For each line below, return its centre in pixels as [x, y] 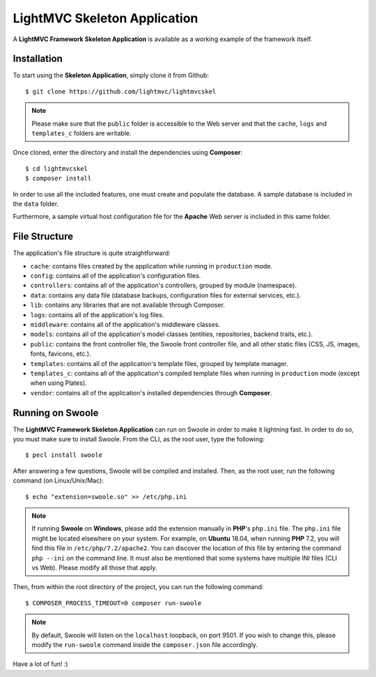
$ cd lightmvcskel [57, 168]
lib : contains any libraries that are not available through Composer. [128, 305]
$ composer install [58, 178]
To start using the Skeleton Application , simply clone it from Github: [111, 75]
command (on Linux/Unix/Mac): [58, 480]
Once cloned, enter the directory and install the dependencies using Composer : [128, 153]
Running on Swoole [56, 412]
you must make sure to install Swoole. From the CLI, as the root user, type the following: [139, 439]
